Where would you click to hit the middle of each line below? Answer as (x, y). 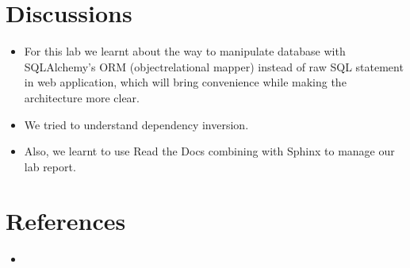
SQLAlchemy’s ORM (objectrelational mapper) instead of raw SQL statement (214, 66)
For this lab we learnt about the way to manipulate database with (185, 51)
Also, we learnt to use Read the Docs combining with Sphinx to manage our (209, 151)
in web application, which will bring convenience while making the (185, 82)
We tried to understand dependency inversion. (136, 124)
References (66, 221)
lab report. (50, 166)
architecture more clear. (82, 97)
